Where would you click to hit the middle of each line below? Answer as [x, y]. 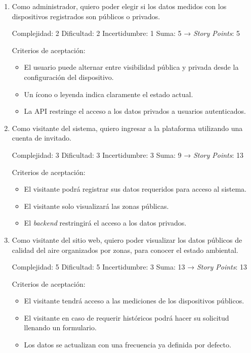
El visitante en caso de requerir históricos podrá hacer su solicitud [127, 317]
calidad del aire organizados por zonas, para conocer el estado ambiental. [125, 250]
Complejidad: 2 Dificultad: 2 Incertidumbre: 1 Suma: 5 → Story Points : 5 [126, 33]
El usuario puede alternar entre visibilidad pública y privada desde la [131, 67]
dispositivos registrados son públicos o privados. [86, 16]
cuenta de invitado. [41, 138]
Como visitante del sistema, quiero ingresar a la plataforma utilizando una [127, 128]
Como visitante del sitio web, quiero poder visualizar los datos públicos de [127, 239]
